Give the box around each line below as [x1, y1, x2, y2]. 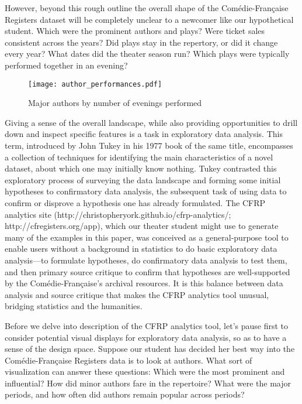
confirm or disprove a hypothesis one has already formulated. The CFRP [5, 196, 265, 208]
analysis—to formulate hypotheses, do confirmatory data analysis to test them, [5, 254, 287, 266]
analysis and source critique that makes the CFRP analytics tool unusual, [5, 288, 269, 300]
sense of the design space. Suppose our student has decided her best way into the [5, 343, 295, 355]
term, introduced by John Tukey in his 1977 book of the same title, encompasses [5, 139, 293, 151]
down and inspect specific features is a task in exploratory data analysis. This [5, 128, 283, 140]
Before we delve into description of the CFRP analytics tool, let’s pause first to [5, 319, 289, 331]
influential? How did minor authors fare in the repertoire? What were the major [5, 376, 291, 389]
